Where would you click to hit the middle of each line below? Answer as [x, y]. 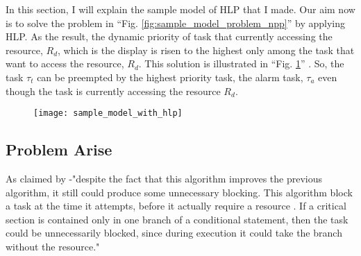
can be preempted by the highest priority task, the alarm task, [170, 77]
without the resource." [53, 246]
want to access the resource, [65, 63]
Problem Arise [59, 150]
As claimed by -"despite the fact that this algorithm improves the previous [164, 179]
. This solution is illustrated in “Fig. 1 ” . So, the [241, 63]
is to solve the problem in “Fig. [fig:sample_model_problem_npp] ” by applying [175, 23]
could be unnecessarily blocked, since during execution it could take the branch [174, 233]
